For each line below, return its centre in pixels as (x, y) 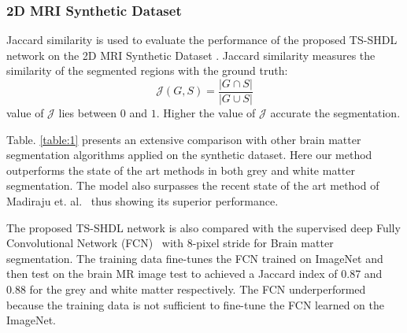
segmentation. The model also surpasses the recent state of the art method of (193, 185)
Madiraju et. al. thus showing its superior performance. (142, 201)
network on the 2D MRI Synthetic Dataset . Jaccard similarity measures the (191, 55)
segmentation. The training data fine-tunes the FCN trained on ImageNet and (195, 258)
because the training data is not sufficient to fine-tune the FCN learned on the (195, 304)
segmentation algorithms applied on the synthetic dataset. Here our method (189, 155)
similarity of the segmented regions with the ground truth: (147, 70)
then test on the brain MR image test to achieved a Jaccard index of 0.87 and (194, 274)
